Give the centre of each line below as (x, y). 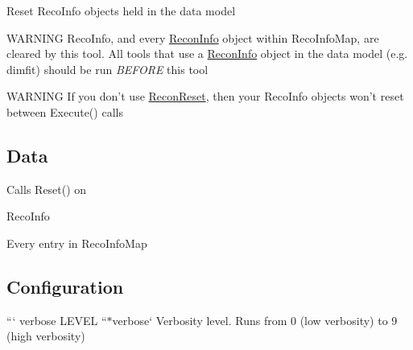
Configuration (65, 286)
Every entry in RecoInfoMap (77, 243)
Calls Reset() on (47, 189)
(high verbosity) (46, 336)
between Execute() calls (65, 111)
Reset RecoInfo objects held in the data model (121, 10)
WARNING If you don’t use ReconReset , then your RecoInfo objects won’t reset (205, 96)
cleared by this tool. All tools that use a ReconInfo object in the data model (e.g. (207, 54)
